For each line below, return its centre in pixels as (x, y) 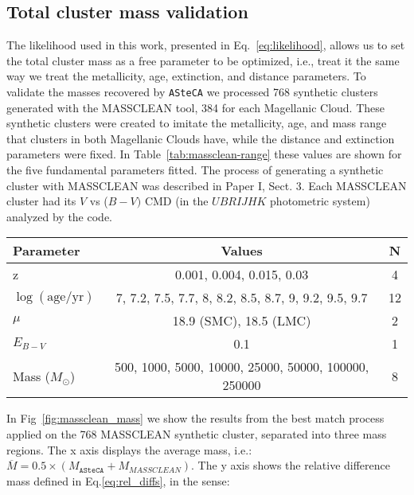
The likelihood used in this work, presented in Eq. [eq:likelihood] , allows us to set (206, 45)
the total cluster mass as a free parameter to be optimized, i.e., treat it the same (203, 60)
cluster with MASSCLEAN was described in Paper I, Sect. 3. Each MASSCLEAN (207, 185)
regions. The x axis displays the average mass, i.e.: (129, 449)
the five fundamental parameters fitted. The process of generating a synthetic (195, 170)
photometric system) (320, 201)
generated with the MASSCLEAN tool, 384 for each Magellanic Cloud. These (195, 107)
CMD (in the (176, 201)
